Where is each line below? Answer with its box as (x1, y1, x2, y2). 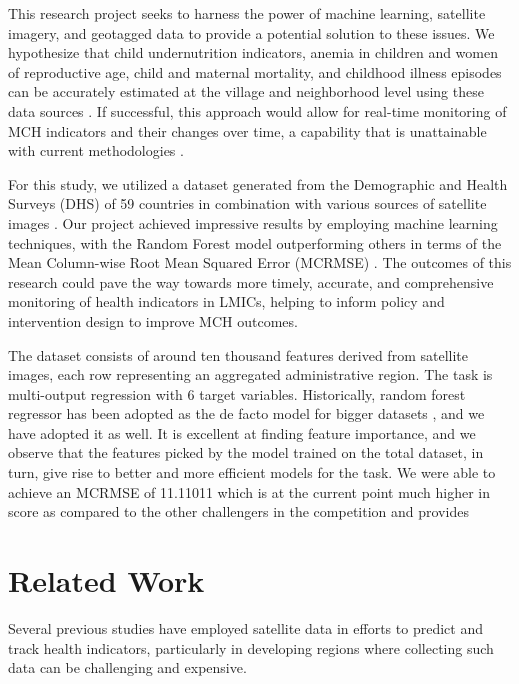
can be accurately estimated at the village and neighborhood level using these (8, 81, 484, 102)
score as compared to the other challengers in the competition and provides (8, 501, 469, 522)
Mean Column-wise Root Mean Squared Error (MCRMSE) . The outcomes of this (8, 252, 512, 273)
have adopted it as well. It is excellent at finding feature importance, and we (8, 422, 476, 443)
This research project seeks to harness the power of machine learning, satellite (8, 3, 486, 23)
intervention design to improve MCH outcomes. (8, 310, 298, 331)
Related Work (8, 560, 205, 601)
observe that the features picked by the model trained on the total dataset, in (8, 442, 484, 463)
